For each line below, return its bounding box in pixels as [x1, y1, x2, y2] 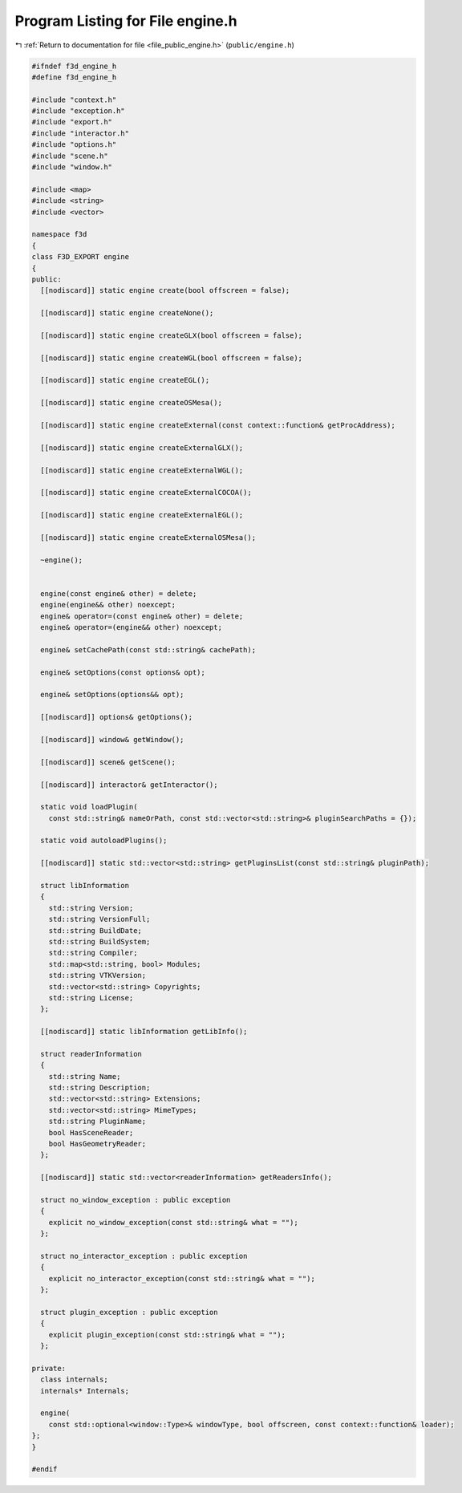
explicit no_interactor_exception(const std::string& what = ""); [48, 1274, 316, 1283]
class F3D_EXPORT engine [31, 253, 130, 262]
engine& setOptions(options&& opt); [40, 690, 184, 700]
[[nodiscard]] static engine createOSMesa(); [40, 398, 222, 408]
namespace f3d [31, 229, 87, 239]
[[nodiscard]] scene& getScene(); [40, 757, 176, 766]
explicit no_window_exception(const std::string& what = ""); [48, 1218, 298, 1227]
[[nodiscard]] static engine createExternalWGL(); [40, 465, 244, 475]
